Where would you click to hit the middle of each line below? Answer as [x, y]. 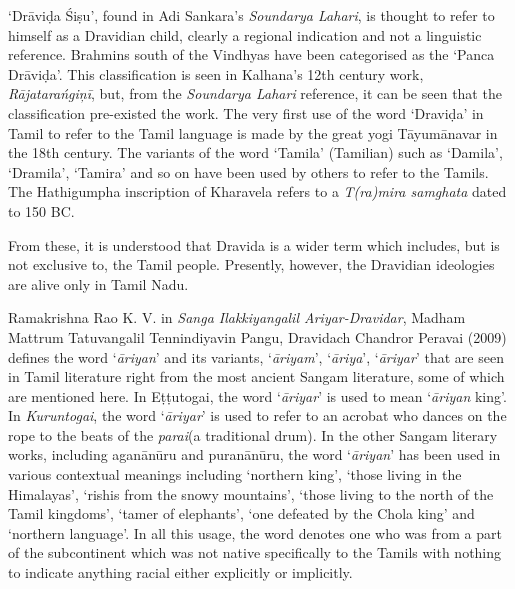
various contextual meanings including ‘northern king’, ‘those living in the [235, 474]
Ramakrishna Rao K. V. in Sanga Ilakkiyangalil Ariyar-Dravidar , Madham [237, 317]
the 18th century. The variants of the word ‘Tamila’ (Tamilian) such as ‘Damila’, [255, 152]
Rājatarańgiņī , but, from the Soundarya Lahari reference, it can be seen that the [255, 93]
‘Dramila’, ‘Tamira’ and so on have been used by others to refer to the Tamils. [248, 171]
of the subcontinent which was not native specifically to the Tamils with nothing [255, 552]
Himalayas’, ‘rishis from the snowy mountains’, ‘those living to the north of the [251, 493]
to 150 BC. [41, 210]
